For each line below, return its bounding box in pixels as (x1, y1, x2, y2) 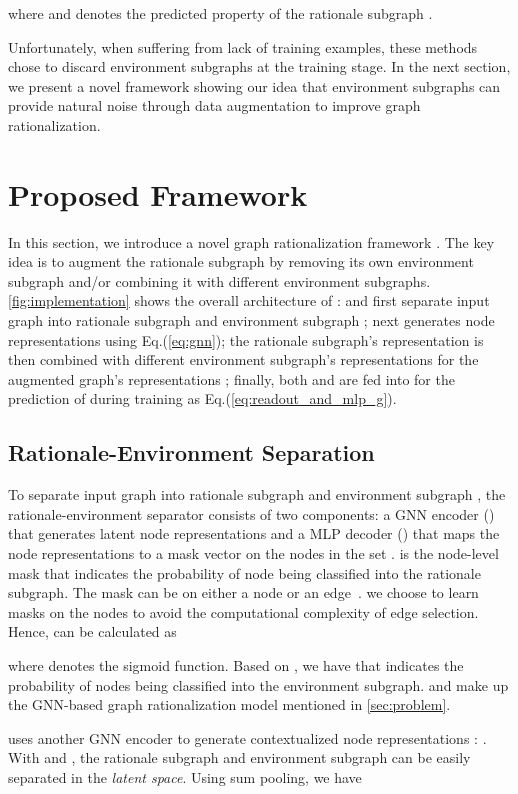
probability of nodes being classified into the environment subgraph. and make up (8, 674, 509, 695)
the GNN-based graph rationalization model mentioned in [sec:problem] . (8, 694, 451, 715)
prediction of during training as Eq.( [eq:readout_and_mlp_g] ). (8, 388, 397, 409)
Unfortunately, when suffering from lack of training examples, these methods (8, 36, 478, 57)
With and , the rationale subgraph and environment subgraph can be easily (8, 747, 471, 768)
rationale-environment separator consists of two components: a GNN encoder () (8, 503, 495, 524)
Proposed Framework (8, 173, 308, 214)
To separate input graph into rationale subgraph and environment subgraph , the (8, 484, 506, 505)
